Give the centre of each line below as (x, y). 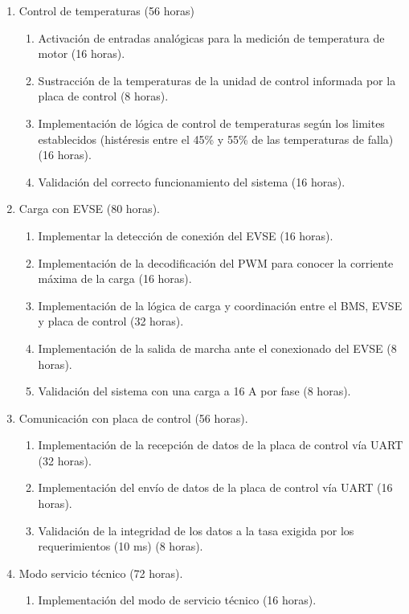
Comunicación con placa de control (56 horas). (133, 418)
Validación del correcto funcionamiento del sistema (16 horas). (192, 181)
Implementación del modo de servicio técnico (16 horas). (177, 600)
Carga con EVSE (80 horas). (89, 209)
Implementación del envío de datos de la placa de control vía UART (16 (215, 487)
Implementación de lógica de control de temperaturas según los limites (211, 123)
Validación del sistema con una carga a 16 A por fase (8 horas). (194, 391)
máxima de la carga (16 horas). (115, 278)
